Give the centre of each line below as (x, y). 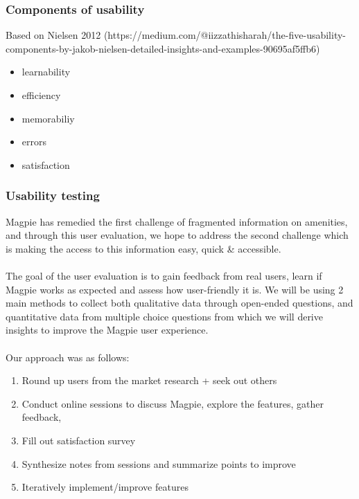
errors (34, 142)
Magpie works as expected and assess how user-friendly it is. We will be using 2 (175, 289)
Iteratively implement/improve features (105, 487)
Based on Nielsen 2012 (53, 35)
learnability (46, 72)
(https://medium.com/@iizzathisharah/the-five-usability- (225, 35)
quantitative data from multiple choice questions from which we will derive (164, 316)
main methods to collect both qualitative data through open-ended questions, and (179, 303)
